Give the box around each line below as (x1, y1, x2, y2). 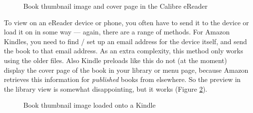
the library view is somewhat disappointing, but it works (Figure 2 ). (4, 83, 207, 94)
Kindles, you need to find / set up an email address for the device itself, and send (4, 36, 247, 46)
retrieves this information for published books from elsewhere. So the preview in (4, 74, 241, 84)
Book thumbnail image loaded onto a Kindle (23, 100, 156, 110)
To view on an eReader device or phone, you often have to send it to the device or (4, 17, 249, 27)
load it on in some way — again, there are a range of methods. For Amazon (4, 27, 230, 37)
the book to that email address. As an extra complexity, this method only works (4, 46, 243, 56)
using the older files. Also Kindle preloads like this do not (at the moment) (4, 55, 227, 65)
